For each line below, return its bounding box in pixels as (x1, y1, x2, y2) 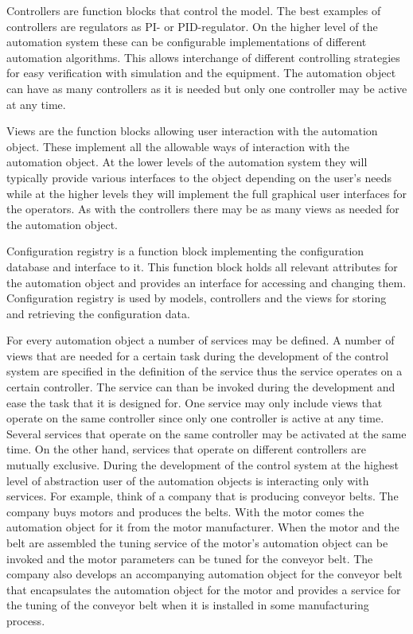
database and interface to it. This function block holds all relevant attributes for (6, 258, 398, 274)
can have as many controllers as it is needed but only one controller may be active (6, 80, 407, 96)
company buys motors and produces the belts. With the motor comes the (6, 503, 364, 519)
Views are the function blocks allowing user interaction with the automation (6, 123, 378, 139)
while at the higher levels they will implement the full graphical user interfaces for (6, 185, 407, 201)
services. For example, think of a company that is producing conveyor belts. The (6, 488, 399, 504)
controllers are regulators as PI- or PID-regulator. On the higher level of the (6, 18, 378, 34)
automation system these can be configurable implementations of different (6, 33, 367, 50)
